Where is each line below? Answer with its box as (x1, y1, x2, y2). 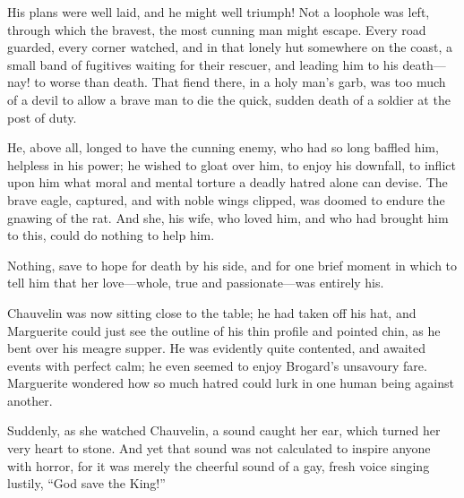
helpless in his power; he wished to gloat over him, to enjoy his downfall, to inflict (7, 155, 456, 174)
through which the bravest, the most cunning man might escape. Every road (7, 20, 426, 39)
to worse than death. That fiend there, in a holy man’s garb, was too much (34, 73, 446, 91)
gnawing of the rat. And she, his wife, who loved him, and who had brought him (7, 208, 449, 227)
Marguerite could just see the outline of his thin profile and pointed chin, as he (7, 321, 441, 339)
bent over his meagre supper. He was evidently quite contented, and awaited (7, 339, 425, 357)
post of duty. (7, 107, 77, 126)
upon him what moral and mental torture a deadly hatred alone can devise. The (7, 173, 448, 192)
